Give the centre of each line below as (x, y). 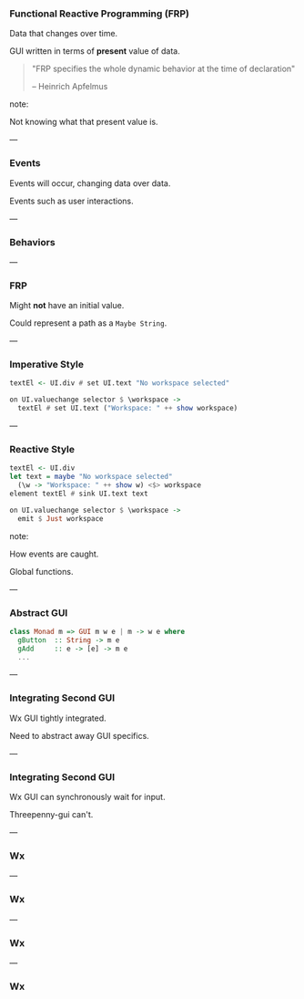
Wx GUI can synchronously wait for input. (87, 797)
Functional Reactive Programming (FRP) (99, 14)
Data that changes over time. (64, 34)
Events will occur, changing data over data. (90, 183)
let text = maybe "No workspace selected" (91, 477)
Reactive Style (42, 450)
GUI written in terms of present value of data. (95, 51)
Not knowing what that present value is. (84, 122)
